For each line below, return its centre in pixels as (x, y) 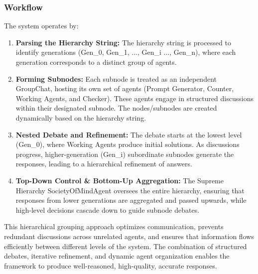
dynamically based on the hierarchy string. (81, 117)
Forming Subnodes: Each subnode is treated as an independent (116, 78)
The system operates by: (41, 26)
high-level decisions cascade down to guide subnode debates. (108, 209)
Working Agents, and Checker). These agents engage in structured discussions (134, 98)
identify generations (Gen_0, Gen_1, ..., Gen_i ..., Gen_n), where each (126, 52)
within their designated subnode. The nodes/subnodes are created (116, 108)
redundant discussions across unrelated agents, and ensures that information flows (129, 236)
